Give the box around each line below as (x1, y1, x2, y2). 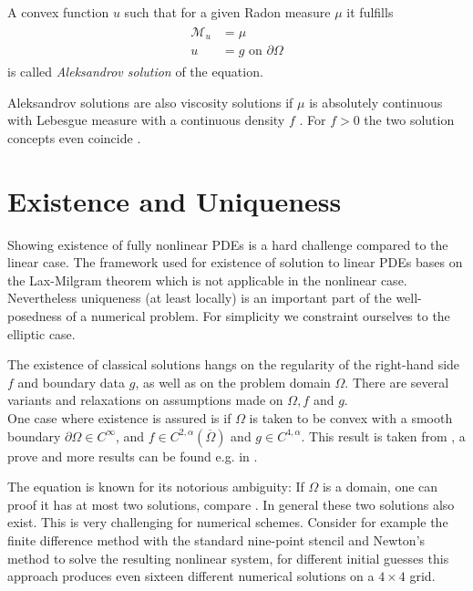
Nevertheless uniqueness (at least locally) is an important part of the (7, 288, 392, 307)
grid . (409, 566, 436, 586)
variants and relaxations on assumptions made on (7, 390, 283, 410)
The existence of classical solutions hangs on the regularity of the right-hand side (7, 355, 460, 374)
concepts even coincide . (7, 128, 141, 147)
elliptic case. (7, 324, 76, 343)
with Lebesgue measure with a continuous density (7, 110, 285, 130)
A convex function (7, 3, 109, 21)
